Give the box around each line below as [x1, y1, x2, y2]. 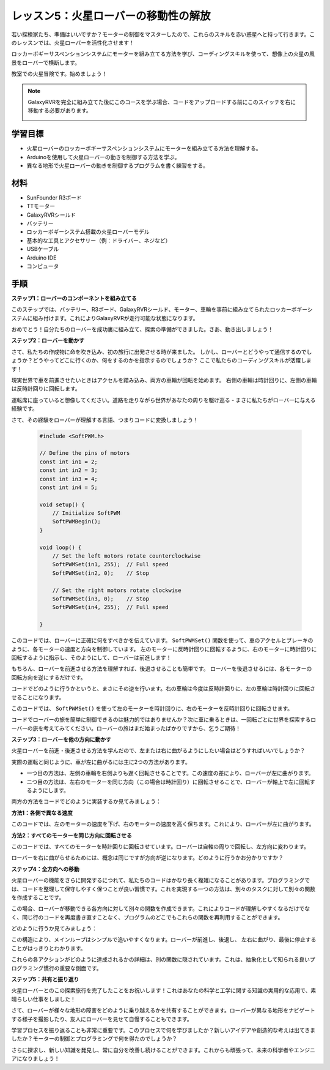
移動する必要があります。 [28, 107, 92, 114]
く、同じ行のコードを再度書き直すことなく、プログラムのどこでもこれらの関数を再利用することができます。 [11, 913, 284, 921]
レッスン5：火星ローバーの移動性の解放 [11, 9, 211, 23]
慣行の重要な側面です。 [43, 964, 102, 971]
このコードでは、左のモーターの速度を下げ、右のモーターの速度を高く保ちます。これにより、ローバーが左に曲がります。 [11, 820, 315, 828]
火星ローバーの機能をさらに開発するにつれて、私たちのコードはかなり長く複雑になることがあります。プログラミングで [11, 877, 310, 884]
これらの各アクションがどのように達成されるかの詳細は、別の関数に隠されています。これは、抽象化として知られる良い [11, 956, 310, 963]
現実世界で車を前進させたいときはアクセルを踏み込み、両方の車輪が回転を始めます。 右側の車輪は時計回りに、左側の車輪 [11, 376, 317, 384]
